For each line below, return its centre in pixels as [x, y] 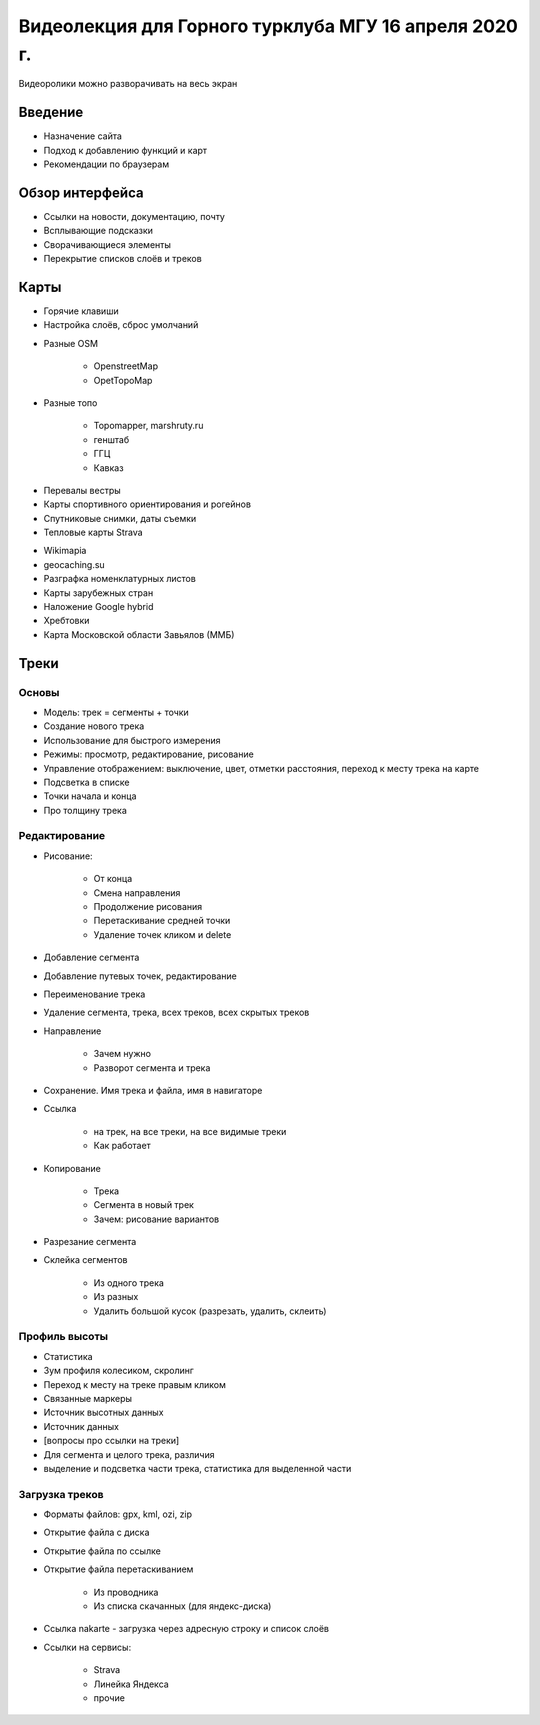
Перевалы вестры [82, 490]
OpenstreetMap [126, 366]
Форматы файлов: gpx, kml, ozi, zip [118, 1514]
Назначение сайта [82, 136]
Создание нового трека [94, 726]
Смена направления [137, 892]
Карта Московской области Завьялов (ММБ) [139, 634]
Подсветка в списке [86, 782]
